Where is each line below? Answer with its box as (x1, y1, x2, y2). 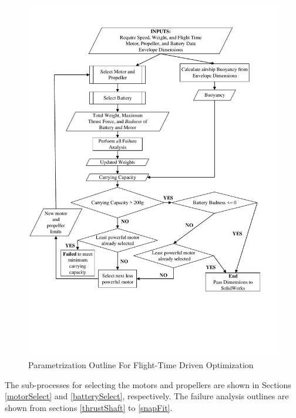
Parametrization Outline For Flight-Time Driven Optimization (28, 359, 254, 371)
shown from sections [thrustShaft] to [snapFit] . (5, 401, 173, 413)
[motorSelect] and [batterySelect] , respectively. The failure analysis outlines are (5, 390, 289, 402)
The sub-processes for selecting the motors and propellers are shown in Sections (5, 378, 291, 390)
